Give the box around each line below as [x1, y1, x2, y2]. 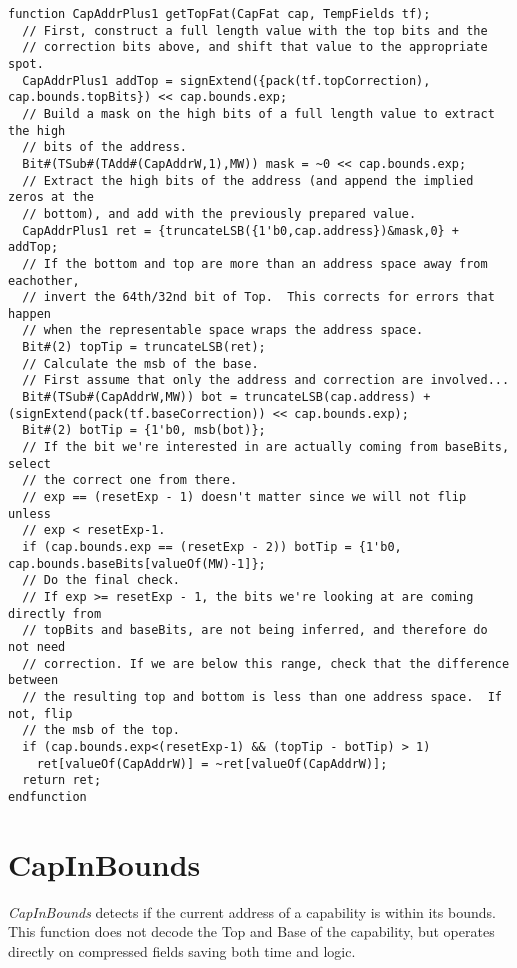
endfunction [8, 789, 87, 804]
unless [8, 506, 51, 521]
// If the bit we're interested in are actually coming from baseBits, [22, 440, 510, 455]
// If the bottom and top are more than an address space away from [22, 256, 488, 271]
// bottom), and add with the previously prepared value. [22, 206, 417, 221]
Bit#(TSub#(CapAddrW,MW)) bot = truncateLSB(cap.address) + [22, 390, 431, 405]
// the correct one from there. [22, 473, 238, 488]
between [8, 673, 59, 688]
